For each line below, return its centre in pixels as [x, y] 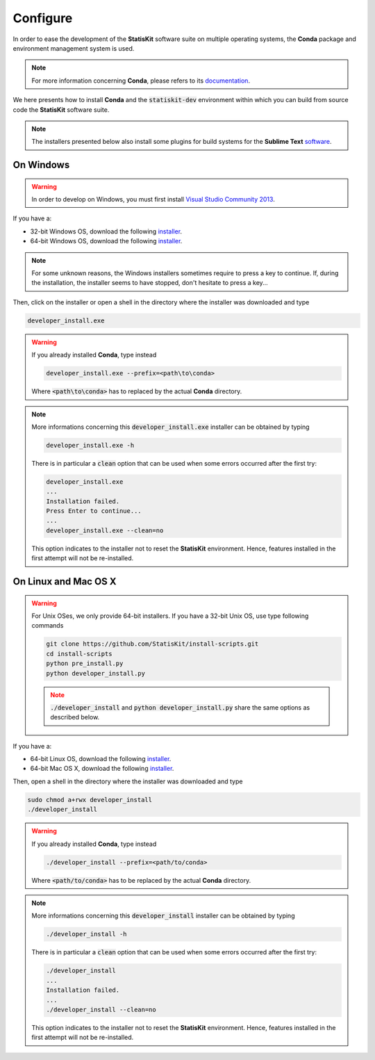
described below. [75, 717]
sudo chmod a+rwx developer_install [90, 800]
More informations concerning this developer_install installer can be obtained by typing [163, 916]
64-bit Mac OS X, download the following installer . [102, 769]
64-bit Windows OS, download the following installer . [106, 241]
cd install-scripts [79, 654]
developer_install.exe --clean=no [105, 530]
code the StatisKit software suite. [61, 109]
